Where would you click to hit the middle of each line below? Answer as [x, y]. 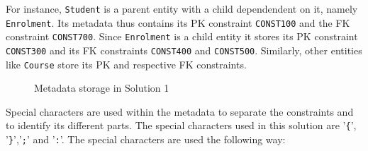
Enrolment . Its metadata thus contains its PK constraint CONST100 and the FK [178, 22]
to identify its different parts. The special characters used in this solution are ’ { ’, [181, 125]
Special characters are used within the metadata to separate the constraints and [180, 111]
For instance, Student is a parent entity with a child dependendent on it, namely [182, 8]
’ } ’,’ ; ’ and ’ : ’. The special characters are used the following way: [146, 139]
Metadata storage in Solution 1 [102, 88]
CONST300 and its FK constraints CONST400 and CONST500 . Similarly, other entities [184, 50]
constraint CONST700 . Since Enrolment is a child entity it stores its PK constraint [182, 36]
